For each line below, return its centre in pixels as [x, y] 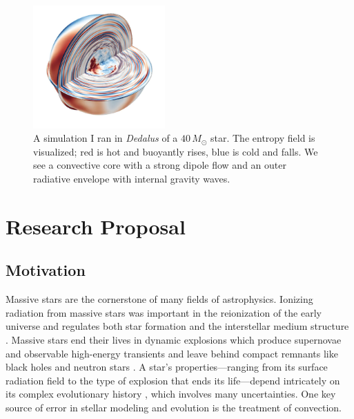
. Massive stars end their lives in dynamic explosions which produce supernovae [174, 340]
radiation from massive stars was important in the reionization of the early [164, 312]
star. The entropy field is [263, 138]
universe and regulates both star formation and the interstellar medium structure [177, 326]
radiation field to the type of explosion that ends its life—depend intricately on [173, 380]
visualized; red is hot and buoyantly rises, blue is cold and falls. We [176, 151]
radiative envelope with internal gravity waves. [132, 179]
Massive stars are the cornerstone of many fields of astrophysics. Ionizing [159, 299]
